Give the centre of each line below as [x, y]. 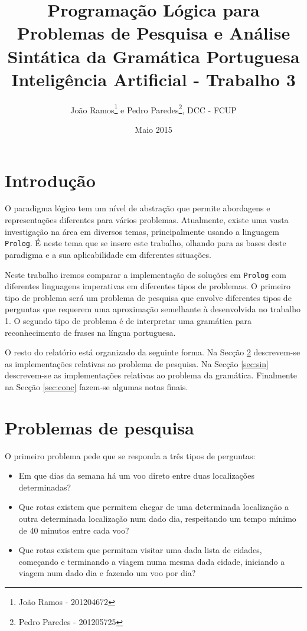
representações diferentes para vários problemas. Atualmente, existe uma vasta [147, 220]
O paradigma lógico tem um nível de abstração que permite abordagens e [138, 208]
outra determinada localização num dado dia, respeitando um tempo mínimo [157, 518]
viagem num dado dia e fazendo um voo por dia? [107, 573]
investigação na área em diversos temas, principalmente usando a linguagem [142, 231]
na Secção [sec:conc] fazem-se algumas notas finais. [97, 386]
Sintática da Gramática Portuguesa [153, 56]
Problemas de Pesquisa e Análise [153, 33]
